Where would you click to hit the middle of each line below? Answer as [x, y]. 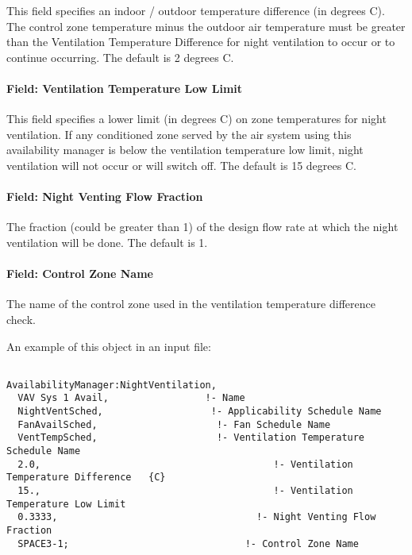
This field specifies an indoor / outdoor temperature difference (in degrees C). [196, 10]
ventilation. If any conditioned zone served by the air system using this [179, 134]
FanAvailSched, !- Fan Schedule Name [174, 424]
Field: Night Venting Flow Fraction [105, 197]
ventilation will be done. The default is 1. [107, 242]
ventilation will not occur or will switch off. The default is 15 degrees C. [181, 165]
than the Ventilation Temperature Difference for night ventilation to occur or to [201, 42]
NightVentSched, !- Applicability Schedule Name [200, 412]
